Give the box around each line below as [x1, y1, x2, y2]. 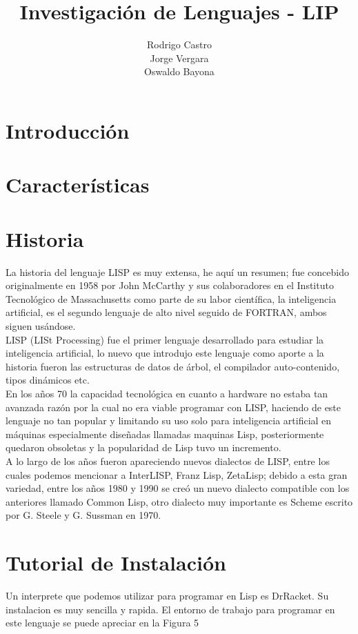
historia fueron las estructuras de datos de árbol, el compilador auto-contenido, [6, 359, 340, 373]
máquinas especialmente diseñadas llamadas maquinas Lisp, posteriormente [6, 426, 324, 441]
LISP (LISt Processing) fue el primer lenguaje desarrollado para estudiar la [6, 332, 324, 346]
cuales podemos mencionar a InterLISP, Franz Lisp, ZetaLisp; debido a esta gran [6, 467, 348, 482]
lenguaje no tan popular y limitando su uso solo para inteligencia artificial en [6, 413, 332, 428]
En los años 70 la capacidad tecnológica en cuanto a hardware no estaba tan [6, 386, 328, 400]
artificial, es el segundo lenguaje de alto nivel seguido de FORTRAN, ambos [6, 305, 327, 319]
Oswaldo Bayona [144, 64, 215, 79]
